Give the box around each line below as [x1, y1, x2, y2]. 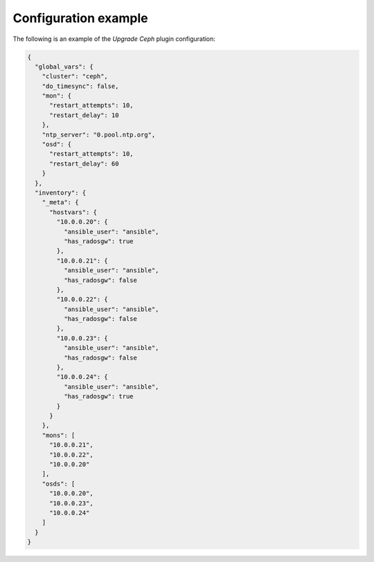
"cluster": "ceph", [42, 73, 109, 80]
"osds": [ [42, 480, 75, 488]
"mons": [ [42, 431, 75, 439]
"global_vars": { [35, 62, 93, 71]
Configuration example [12, 10, 148, 26]
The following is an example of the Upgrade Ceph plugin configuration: [12, 35, 216, 43]
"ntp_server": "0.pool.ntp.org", [42, 130, 156, 139]
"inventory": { [35, 189, 87, 197]
